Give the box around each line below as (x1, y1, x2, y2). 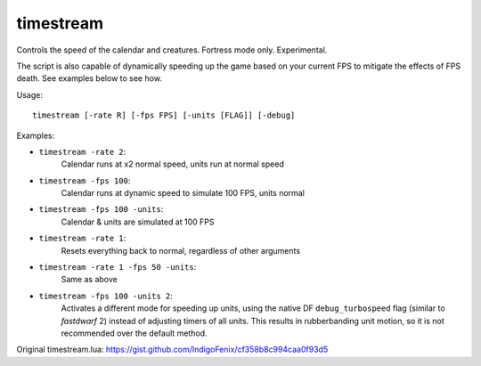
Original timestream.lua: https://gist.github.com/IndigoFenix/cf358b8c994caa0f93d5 (16, 344, 329, 355)
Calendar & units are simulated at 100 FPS (61, 216, 215, 227)
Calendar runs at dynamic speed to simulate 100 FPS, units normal (61, 188, 305, 199)
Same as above (61, 274, 118, 285)
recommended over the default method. (61, 328, 208, 338)
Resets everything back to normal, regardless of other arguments (61, 245, 301, 256)
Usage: (16, 89, 44, 100)
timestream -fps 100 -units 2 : (38, 290, 174, 301)
